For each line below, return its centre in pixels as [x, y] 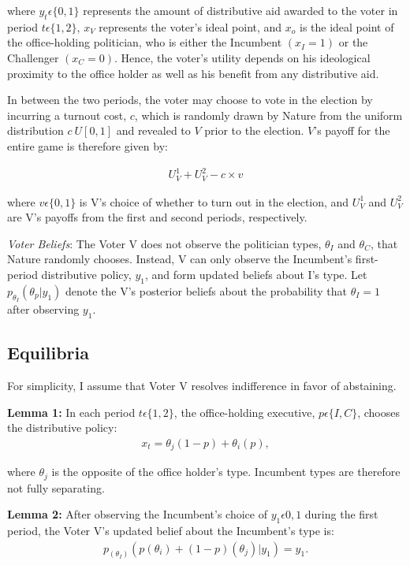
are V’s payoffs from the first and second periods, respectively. [157, 217]
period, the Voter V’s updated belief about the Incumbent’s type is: [171, 531]
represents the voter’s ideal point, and [190, 26]
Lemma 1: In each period [71, 412]
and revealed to [153, 130]
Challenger [33, 57]
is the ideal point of [347, 26]
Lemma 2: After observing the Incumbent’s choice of [137, 514]
